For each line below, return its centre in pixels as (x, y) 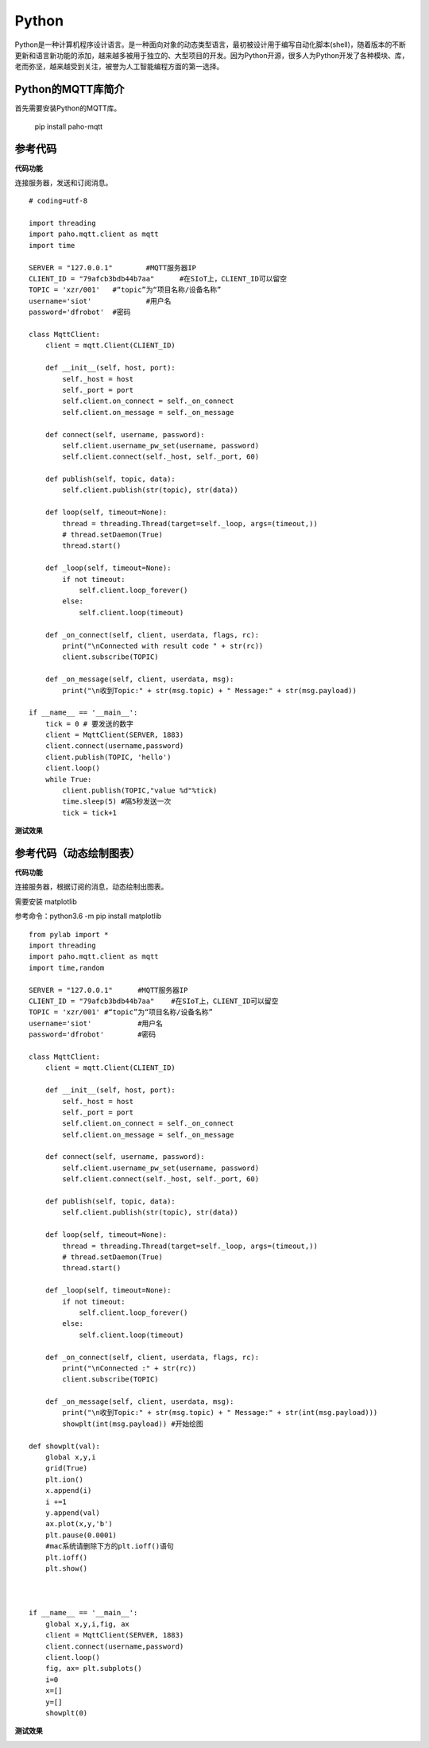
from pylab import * (69, 934)
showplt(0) (66, 1713)
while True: (68, 779)
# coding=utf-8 (58, 201)
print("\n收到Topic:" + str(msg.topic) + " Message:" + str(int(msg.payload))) (220, 1413)
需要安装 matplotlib (46, 901)
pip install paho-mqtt (69, 126)
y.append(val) (73, 1513)
